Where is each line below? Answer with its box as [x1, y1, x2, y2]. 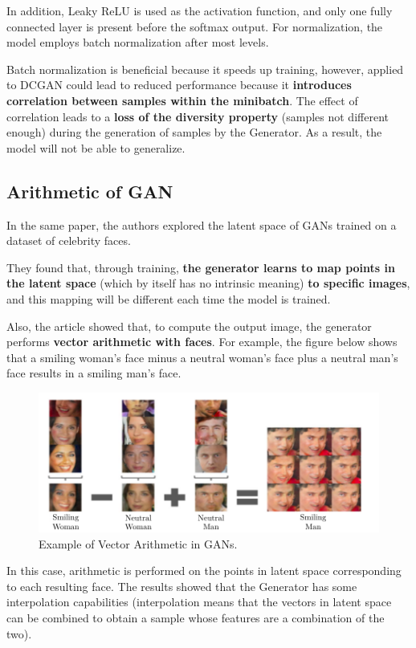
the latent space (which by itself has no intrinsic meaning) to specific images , [6, 275, 410, 291]
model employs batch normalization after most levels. [6, 34, 269, 51]
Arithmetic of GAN [6, 178, 173, 203]
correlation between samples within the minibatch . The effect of [6, 92, 358, 108]
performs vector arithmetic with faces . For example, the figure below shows [6, 333, 398, 350]
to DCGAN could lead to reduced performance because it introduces [6, 76, 352, 93]
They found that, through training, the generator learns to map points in [6, 259, 395, 275]
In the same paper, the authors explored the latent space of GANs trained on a [6, 216, 397, 233]
